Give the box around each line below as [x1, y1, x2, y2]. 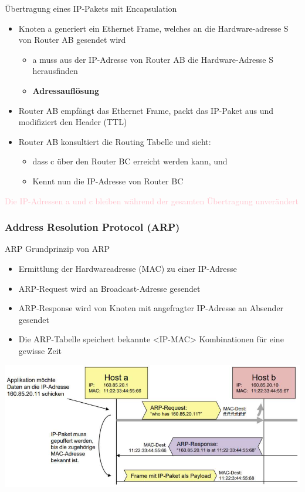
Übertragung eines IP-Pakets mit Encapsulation [5, 2, 177, 14]
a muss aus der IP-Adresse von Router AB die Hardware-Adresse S [32, 53, 273, 65]
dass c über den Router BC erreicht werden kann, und [32, 155, 228, 167]
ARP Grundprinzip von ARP [5, 242, 110, 255]
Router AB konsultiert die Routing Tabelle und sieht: [18, 135, 211, 147]
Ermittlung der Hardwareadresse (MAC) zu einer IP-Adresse [18, 262, 237, 274]
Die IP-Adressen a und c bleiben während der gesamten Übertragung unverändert [5, 194, 299, 207]
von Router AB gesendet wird [18, 33, 126, 46]
